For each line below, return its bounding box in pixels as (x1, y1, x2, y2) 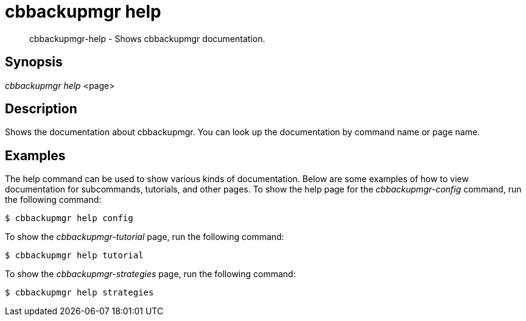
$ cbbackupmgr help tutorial (5, 250, 144, 261)
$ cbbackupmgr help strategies (5, 287, 154, 298)
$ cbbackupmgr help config (5, 213, 133, 224)
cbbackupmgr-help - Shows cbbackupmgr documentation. (29, 33, 265, 44)
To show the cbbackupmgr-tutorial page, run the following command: (5, 231, 284, 242)
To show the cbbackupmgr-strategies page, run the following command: (5, 269, 296, 280)
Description (5, 101, 77, 117)
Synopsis (5, 54, 63, 70)
